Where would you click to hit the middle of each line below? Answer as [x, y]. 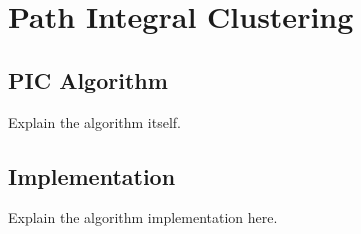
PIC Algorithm [88, 79]
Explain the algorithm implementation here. [143, 217]
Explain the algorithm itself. [95, 121]
